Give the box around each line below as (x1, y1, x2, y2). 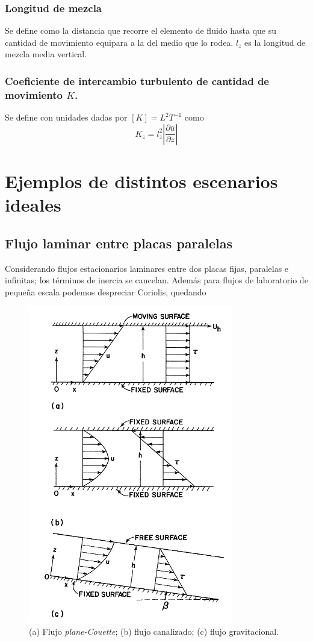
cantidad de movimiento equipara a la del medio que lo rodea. (5, 36, 234, 48)
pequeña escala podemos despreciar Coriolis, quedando (5, 285, 206, 298)
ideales (5, 192, 61, 217)
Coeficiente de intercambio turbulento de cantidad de (5, 73, 269, 88)
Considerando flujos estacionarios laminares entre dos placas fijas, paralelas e (5, 262, 289, 274)
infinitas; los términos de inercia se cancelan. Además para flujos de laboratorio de (5, 274, 308, 286)
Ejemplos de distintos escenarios (5, 168, 278, 193)
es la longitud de (244, 36, 306, 48)
